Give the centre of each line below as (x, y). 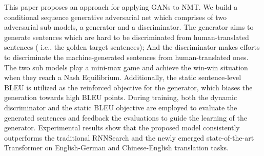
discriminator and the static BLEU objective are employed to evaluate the (121, 107)
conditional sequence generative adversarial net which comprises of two (116, 17)
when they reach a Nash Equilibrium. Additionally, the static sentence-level (123, 77)
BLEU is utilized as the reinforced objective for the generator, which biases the (128, 87)
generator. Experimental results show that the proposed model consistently (122, 128)
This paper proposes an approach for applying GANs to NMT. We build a (121, 7)
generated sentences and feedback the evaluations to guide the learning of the (126, 117)
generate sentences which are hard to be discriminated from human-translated (127, 37)
